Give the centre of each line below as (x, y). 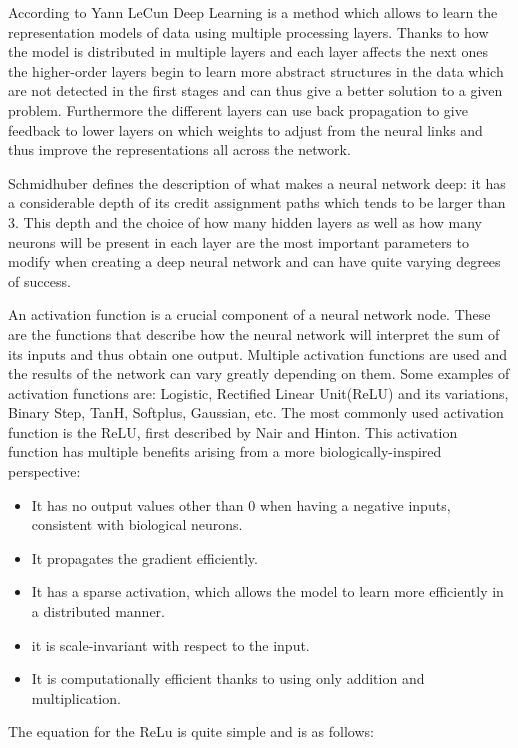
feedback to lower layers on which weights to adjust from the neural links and (245, 129)
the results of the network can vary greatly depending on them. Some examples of (259, 373)
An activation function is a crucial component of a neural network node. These (249, 314)
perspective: (44, 471)
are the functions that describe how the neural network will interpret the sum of (254, 333)
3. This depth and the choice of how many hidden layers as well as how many (245, 221)
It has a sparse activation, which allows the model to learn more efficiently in (267, 591)
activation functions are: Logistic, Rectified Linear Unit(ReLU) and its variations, (258, 392)
